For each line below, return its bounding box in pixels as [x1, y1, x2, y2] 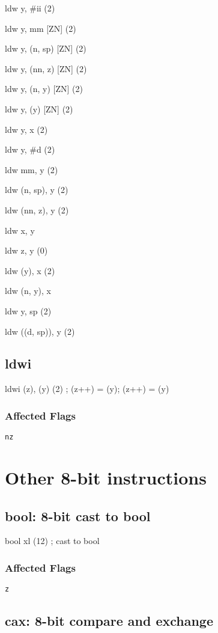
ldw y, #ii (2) [5, 2, 55, 14]
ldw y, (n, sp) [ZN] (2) [5, 42, 86, 55]
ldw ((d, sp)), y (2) [5, 325, 75, 337]
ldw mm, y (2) [5, 163, 58, 176]
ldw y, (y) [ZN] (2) [5, 102, 73, 115]
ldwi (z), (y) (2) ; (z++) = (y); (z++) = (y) [5, 382, 169, 395]
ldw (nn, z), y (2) [5, 203, 69, 216]
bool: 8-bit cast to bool [5, 506, 151, 525]
